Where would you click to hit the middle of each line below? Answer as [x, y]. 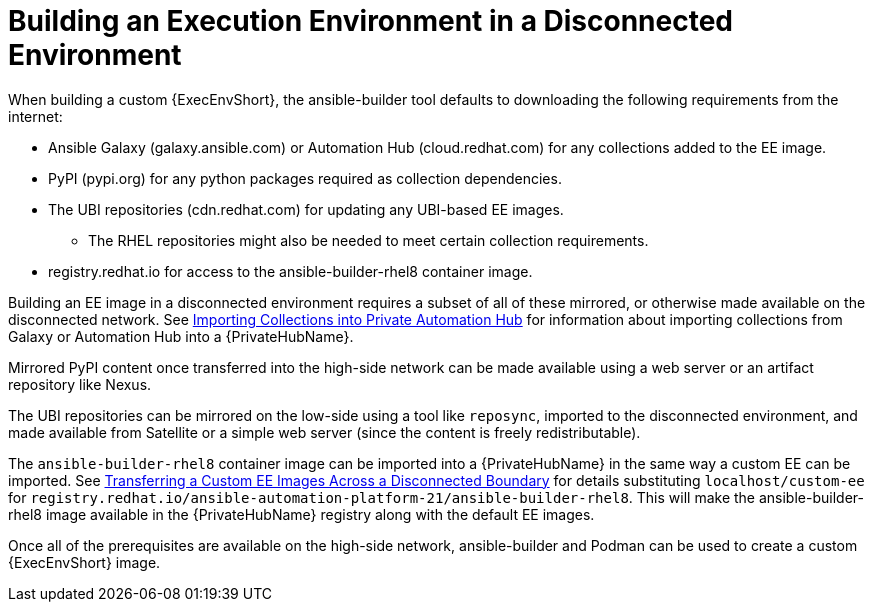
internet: [35, 116]
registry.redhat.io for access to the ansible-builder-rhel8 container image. [290, 271]
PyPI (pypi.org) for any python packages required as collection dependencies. [305, 178]
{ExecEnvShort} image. [84, 562]
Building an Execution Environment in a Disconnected [371, 21]
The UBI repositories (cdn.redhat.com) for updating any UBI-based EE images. [306, 209]
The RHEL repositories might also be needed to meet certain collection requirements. [368, 240]
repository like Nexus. [80, 384]
